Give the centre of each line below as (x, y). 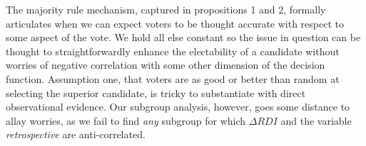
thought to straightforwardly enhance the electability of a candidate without (173, 51)
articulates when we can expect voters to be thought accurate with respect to (175, 23)
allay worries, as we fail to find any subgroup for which (126, 120)
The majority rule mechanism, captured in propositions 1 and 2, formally (166, 9)
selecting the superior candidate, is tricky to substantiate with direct (156, 92)
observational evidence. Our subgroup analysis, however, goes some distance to (178, 107)
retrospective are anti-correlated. (76, 134)
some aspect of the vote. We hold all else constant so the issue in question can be (183, 37)
